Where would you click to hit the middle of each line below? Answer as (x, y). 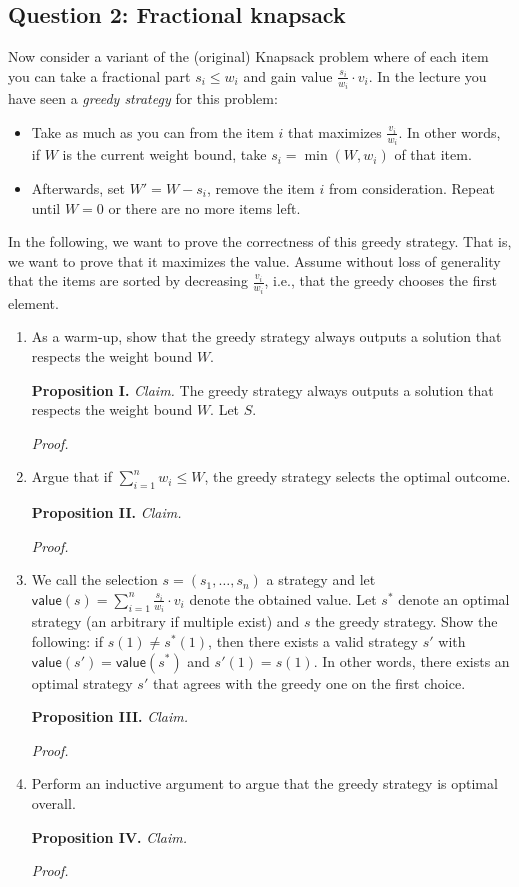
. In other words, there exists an (411, 660)
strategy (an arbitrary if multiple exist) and (165, 621)
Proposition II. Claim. (106, 512)
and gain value (288, 75)
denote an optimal (454, 598)
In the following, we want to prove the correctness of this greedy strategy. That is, (260, 241)
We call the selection (94, 579)
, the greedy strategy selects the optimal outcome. (357, 476)
